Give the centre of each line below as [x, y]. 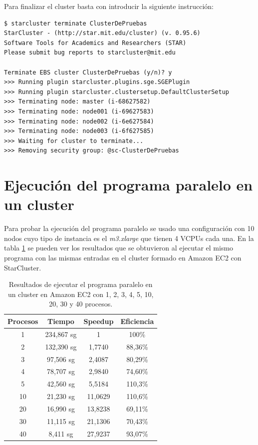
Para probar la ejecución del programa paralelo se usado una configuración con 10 [129, 228]
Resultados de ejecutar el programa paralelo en [81, 284]
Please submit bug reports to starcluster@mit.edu [90, 53]
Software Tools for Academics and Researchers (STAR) [95, 43]
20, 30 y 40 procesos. [81, 304]
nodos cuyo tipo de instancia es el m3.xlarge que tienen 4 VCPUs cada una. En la [129, 238]
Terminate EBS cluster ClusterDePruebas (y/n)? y [88, 72]
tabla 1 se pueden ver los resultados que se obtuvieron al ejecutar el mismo [119, 248]
